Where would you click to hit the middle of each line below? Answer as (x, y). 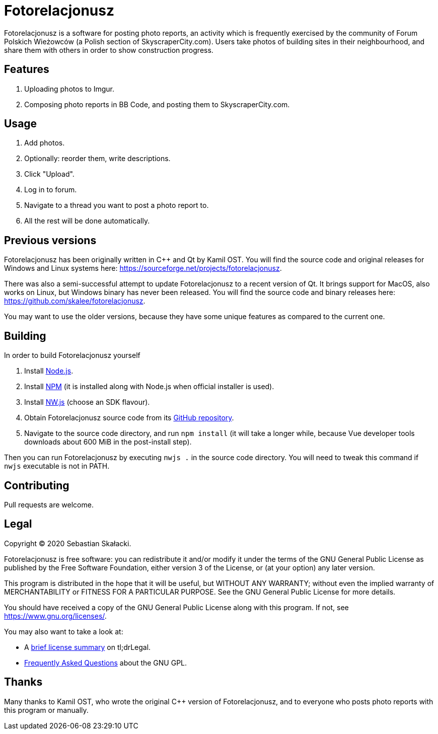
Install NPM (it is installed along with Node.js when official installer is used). (149, 387)
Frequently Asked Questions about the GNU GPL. (106, 663)
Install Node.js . (49, 371)
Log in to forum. (51, 190)
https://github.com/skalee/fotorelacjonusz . (75, 301)
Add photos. (45, 143)
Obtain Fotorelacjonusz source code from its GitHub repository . (129, 418)
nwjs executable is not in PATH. (57, 466)
